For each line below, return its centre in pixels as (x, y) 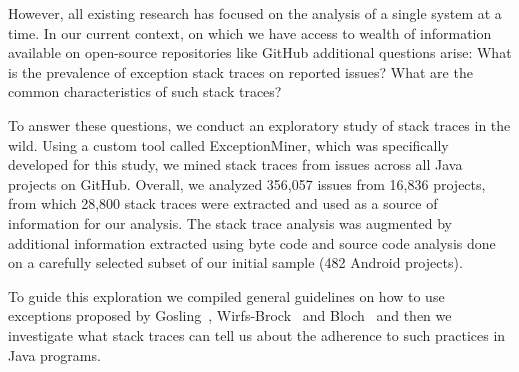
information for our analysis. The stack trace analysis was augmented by (230, 222)
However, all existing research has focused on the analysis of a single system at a (255, 13)
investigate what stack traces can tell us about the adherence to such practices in (257, 334)
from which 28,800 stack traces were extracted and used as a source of (223, 203)
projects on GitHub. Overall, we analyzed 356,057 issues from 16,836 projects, (247, 183)
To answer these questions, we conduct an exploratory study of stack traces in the (259, 124)
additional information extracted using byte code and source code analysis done (252, 242)
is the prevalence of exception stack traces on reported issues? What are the (240, 71)
